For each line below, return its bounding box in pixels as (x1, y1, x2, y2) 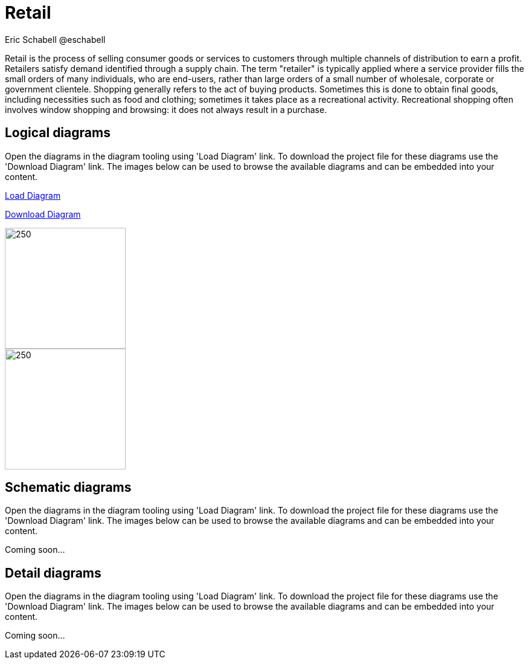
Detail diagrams (5, 565, 101, 581)
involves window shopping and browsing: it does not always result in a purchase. (5, 104, 327, 115)
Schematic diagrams (5, 480, 132, 495)
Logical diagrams (5, 125, 111, 141)
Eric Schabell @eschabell (5, 34, 106, 45)
